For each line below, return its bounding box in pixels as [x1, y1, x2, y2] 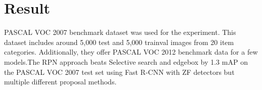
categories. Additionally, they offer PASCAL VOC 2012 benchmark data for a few [4, 47, 258, 57]
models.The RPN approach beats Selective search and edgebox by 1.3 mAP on [4, 56, 248, 67]
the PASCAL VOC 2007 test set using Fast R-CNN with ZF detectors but [4, 66, 235, 77]
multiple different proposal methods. [4, 76, 117, 87]
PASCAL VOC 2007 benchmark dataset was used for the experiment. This [4, 27, 236, 37]
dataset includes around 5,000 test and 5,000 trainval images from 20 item [4, 36, 234, 47]
